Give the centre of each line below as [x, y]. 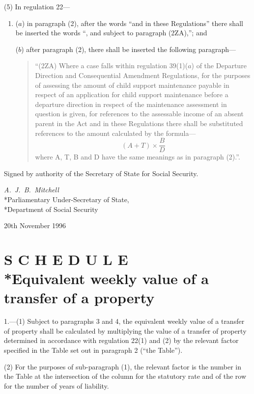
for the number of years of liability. [56, 385]
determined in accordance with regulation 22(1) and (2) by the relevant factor [121, 340]
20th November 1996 [35, 225]
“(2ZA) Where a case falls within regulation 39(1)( [112, 66]
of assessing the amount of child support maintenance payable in [132, 85]
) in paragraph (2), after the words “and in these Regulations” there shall [132, 23]
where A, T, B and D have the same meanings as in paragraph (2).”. [138, 157]
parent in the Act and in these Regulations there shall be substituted [139, 123]
